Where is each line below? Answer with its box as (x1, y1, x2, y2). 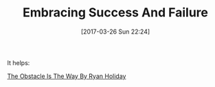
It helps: (7, 58, 30, 66)
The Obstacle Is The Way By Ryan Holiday (7, 72, 126, 80)
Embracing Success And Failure (23, 5, 208, 21)
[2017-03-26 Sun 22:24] (80, 27, 150, 36)
